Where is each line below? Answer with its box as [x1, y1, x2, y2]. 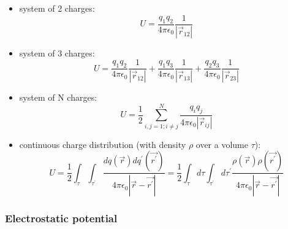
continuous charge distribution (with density [19, 138, 186, 150]
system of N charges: [19, 91, 97, 103]
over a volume [195, 138, 248, 150]
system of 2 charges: [19, 2, 95, 14]
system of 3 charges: [19, 46, 95, 59]
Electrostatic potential [5, 211, 118, 226]
